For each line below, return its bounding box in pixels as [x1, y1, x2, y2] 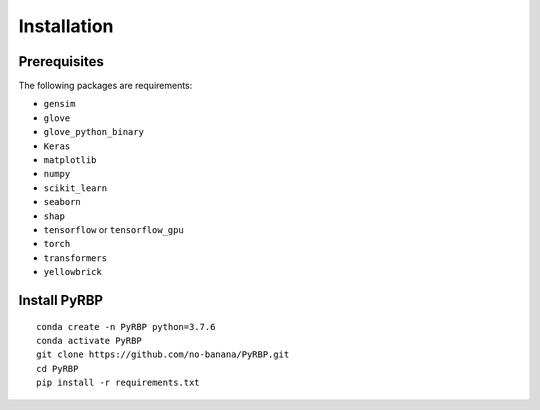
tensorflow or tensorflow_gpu [43, 223, 184, 235]
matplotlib [43, 155, 97, 166]
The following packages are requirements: [18, 80, 193, 92]
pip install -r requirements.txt [36, 377, 200, 389]
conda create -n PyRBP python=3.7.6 [36, 321, 216, 332]
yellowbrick [43, 266, 102, 278]
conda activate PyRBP [36, 335, 142, 346]
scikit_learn [43, 182, 108, 194]
